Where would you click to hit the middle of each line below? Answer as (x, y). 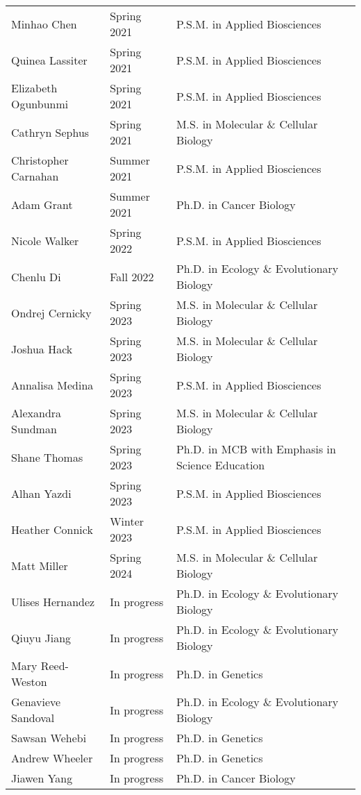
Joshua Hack (42, 349)
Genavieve (36, 702)
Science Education (220, 465)
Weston (29, 681)
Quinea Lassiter (49, 60)
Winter (127, 521)
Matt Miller (40, 565)
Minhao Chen (44, 24)
